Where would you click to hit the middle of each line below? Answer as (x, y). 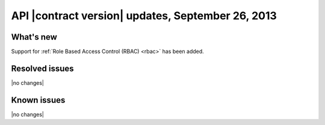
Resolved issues (43, 68)
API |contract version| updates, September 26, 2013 (144, 16)
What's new (34, 37)
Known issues (38, 100)
